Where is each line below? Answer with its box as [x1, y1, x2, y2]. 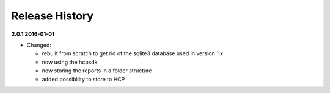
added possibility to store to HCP [42, 75, 125, 83]
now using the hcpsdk [42, 58, 98, 66]
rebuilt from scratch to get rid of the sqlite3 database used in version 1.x [42, 50, 224, 57]
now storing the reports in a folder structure [42, 67, 152, 74]
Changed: [26, 41, 51, 49]
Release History [11, 9, 94, 22]
